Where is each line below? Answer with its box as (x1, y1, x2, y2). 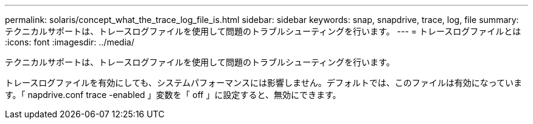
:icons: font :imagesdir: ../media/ (5, 37, 134, 47)
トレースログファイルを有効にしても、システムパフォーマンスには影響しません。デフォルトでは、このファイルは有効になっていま (5, 77, 522, 88)
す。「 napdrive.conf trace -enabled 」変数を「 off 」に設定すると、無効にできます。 (5, 90, 341, 100)
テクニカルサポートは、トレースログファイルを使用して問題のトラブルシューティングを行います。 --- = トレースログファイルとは (5, 26, 521, 36)
